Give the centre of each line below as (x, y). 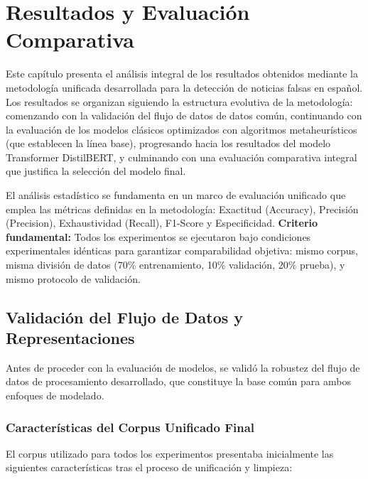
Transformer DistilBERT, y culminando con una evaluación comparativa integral (182, 157)
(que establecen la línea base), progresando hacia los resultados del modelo (168, 143)
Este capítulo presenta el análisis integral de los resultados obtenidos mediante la (182, 74)
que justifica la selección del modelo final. (96, 171)
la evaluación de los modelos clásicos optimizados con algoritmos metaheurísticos (182, 129)
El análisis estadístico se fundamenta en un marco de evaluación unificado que (176, 195)
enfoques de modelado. (55, 395)
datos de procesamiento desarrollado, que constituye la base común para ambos (178, 381)
